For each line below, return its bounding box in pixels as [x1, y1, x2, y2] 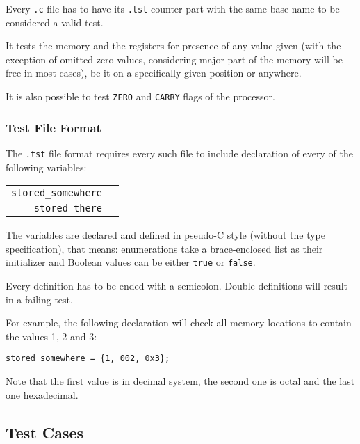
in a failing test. [6, 292, 73, 306]
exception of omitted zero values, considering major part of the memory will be [6, 51, 343, 66]
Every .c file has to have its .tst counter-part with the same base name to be [6, 1, 340, 15]
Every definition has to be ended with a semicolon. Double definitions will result [6, 278, 347, 292]
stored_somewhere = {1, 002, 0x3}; [6, 354, 170, 364]
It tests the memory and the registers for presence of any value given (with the [6, 38, 341, 53]
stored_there [33, 203, 102, 214]
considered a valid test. [6, 15, 104, 29]
